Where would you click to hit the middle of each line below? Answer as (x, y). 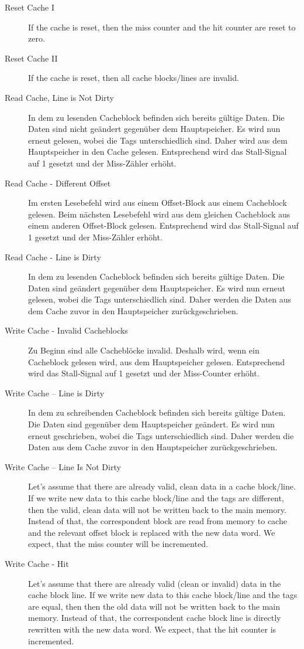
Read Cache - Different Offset (58, 183)
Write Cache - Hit (37, 563)
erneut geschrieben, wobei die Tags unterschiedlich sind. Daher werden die (161, 435)
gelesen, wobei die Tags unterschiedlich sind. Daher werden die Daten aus (160, 299)
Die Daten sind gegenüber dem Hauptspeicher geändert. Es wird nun (151, 424)
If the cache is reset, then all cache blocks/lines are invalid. (134, 78)
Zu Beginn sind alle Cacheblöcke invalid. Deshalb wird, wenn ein (144, 350)
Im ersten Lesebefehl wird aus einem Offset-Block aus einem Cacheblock (158, 203)
